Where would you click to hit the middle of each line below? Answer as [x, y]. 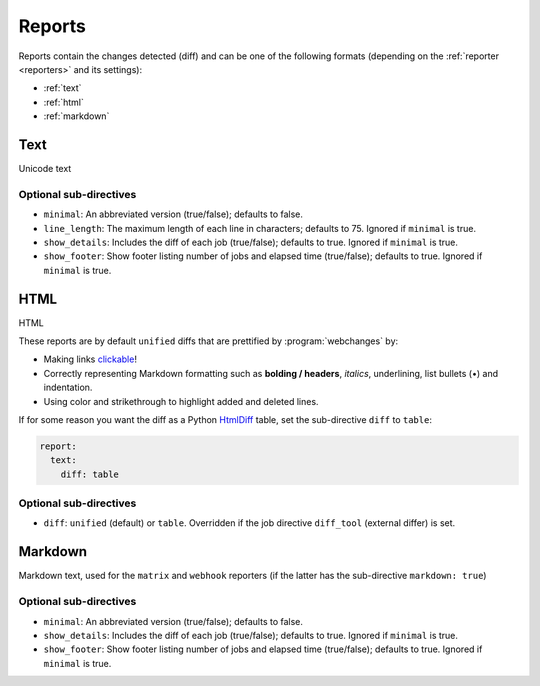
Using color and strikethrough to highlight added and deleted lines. [181, 401]
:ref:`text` [62, 88]
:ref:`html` [63, 102]
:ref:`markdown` [76, 116]
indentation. [68, 387]
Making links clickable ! [90, 359]
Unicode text [45, 169]
